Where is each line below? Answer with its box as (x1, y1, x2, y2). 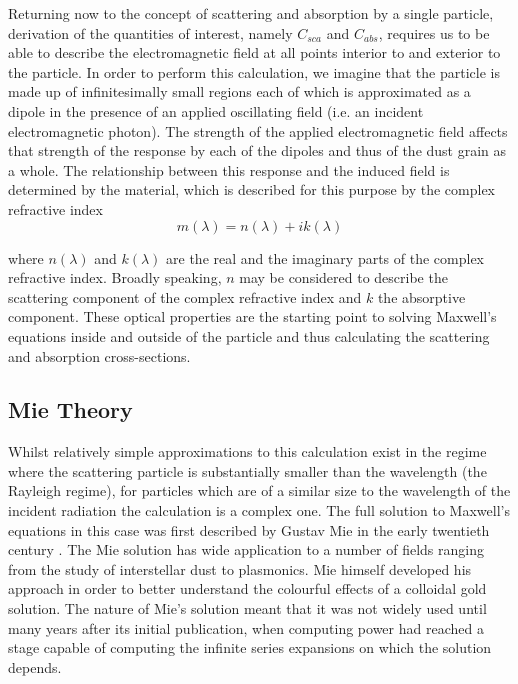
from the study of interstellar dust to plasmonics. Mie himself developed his (8, 558, 472, 579)
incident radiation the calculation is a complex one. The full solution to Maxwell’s (8, 500, 510, 521)
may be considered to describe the (239, 267, 448, 288)
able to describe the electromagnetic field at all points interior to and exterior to (8, 42, 501, 63)
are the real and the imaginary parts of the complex (166, 247, 484, 268)
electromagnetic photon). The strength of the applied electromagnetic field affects (8, 120, 508, 141)
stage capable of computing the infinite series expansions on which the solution (8, 637, 492, 658)
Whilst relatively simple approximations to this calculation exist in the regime (8, 441, 487, 462)
